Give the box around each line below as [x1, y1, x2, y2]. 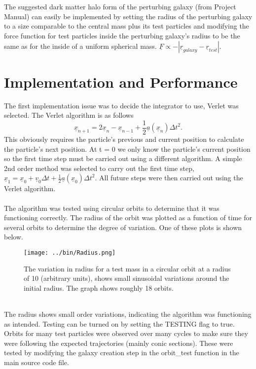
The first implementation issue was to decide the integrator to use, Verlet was [4, 100, 239, 110]
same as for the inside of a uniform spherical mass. [4, 40, 157, 51]
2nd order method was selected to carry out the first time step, [4, 163, 194, 173]
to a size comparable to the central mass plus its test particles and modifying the [4, 21, 249, 31]
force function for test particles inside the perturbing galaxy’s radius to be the [4, 30, 240, 40]
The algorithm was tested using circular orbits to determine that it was [4, 202, 219, 213]
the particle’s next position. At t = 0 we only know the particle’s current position [4, 143, 251, 154]
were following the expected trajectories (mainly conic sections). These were [4, 337, 233, 348]
